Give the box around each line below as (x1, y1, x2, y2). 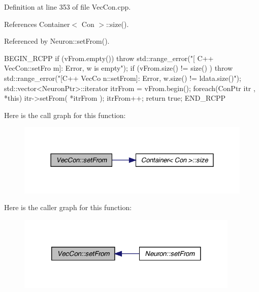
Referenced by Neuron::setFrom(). (4, 36, 110, 46)
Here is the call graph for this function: (4, 109, 126, 120)
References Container (4, 18, 70, 29)
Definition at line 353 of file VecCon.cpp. (4, 2, 131, 12)
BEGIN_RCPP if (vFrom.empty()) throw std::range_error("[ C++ (4, 52, 214, 63)
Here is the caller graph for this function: (4, 202, 132, 213)
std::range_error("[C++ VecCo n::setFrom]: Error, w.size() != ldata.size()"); (4, 72, 241, 83)
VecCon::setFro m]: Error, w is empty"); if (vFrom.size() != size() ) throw (4, 63, 233, 73)
